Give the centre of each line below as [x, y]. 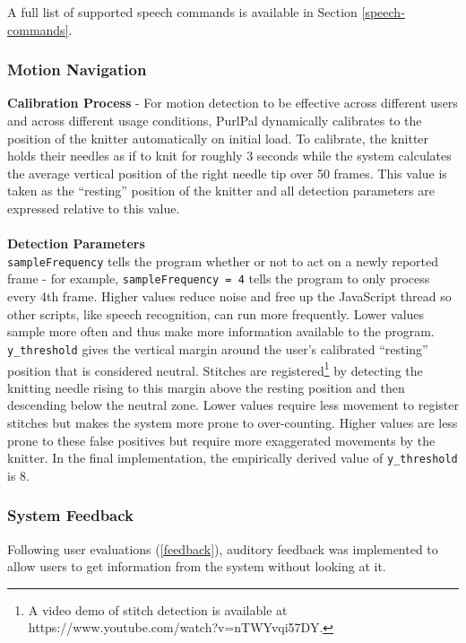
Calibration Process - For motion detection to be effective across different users [233, 103]
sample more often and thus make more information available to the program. [221, 331]
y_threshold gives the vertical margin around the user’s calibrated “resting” [218, 348]
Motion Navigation [77, 70]
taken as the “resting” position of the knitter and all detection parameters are [221, 191]
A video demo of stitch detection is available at [158, 609]
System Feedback [71, 515]
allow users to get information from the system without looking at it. [197, 566]
